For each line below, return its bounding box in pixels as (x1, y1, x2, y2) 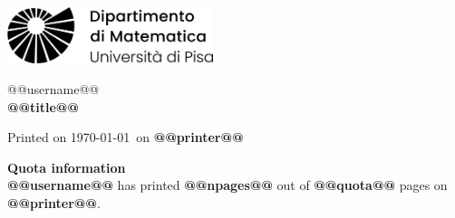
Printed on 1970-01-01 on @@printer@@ (7, 128, 244, 147)
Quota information (7, 157, 126, 176)
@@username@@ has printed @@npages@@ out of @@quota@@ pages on (7, 175, 448, 194)
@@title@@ (7, 97, 79, 116)
